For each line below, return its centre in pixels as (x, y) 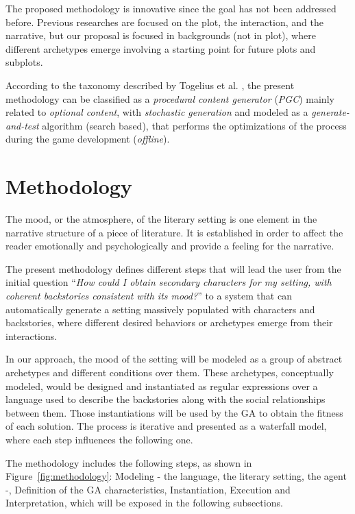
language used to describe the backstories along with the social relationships (166, 399)
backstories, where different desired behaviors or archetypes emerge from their (169, 322)
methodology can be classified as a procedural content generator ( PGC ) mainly (170, 98)
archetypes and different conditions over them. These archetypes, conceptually (170, 372)
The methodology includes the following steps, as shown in (129, 462)
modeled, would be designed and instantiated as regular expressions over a (162, 385)
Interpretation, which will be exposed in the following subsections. (144, 503)
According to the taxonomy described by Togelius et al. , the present (150, 85)
